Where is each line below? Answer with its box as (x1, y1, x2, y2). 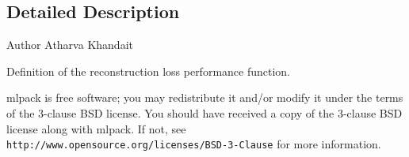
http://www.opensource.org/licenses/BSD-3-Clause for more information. (6, 136, 381, 152)
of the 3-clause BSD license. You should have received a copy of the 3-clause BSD (6, 104, 403, 121)
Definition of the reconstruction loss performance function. (6, 62, 291, 79)
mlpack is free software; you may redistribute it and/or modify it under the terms (6, 89, 403, 106)
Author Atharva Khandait (6, 36, 133, 53)
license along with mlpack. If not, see (6, 120, 186, 136)
